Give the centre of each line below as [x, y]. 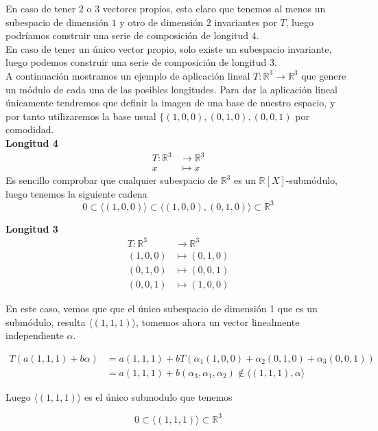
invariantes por [246, 22]
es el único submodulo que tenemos [158, 396]
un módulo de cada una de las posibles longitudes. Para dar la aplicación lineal [172, 89]
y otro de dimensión [162, 22]
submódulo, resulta [46, 322]
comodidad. [30, 129]
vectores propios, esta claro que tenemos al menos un [214, 8]
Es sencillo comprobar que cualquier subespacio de [112, 180]
